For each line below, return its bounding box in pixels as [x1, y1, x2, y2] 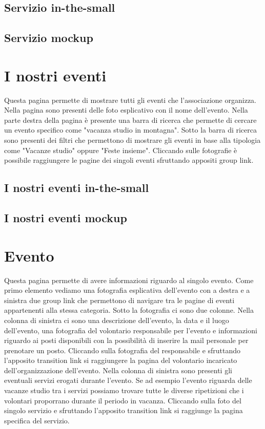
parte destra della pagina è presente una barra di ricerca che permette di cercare [4, 114, 257, 125]
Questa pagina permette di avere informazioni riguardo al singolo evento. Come [4, 274, 254, 285]
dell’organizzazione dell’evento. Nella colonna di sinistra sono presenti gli [4, 364, 232, 375]
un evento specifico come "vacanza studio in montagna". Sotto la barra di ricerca [4, 124, 257, 135]
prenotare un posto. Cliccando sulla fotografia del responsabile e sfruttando [4, 345, 241, 355]
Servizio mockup [4, 30, 93, 46]
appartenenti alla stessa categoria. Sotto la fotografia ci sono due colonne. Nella [4, 305, 254, 315]
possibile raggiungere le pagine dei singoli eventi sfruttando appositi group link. [4, 155, 254, 165]
